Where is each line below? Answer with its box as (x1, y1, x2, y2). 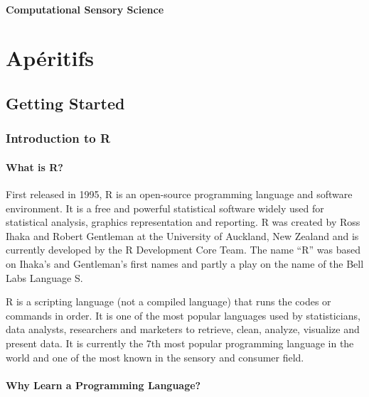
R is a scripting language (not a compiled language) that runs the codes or (6, 294, 331, 309)
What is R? (6, 159, 63, 174)
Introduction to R (6, 129, 111, 147)
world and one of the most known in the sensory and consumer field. (6, 349, 304, 364)
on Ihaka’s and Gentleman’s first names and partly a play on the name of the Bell (6, 256, 364, 271)
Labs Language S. (6, 270, 83, 285)
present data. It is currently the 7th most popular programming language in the (6, 335, 354, 350)
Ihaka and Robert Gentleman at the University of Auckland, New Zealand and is (6, 228, 359, 243)
